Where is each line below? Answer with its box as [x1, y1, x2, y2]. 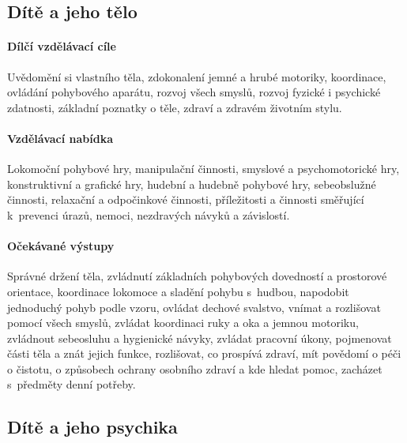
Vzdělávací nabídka [7, 130, 114, 146]
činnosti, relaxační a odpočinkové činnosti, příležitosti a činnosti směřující [7, 191, 364, 208]
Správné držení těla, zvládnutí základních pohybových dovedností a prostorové [7, 268, 387, 284]
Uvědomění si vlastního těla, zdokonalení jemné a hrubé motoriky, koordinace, [7, 68, 386, 84]
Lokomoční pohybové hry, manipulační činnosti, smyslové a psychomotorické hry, [7, 160, 400, 177]
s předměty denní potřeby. [7, 376, 136, 392]
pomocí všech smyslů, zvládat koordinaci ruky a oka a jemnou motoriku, [7, 314, 359, 331]
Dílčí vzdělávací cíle [7, 38, 116, 54]
